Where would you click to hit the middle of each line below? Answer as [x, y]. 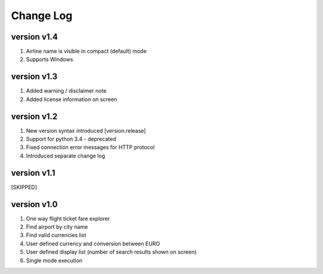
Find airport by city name [57, 227]
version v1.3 [34, 77]
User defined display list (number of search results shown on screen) [111, 252]
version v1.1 [33, 173]
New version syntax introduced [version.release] [86, 130]
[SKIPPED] [24, 187]
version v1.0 [34, 204]
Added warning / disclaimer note [66, 91]
